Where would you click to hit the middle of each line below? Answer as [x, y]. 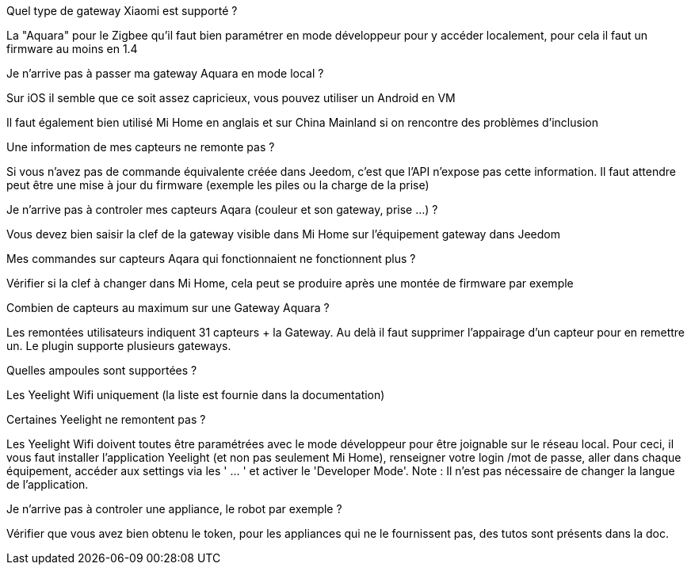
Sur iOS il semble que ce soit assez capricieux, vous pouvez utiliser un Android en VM [231, 98]
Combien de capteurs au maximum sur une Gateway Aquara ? [168, 308]
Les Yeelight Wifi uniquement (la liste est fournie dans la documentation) [196, 395]
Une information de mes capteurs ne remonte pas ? [141, 147]
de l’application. [48, 484]
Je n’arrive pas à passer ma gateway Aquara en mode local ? [165, 73]
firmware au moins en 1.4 [72, 49]
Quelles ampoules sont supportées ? [102, 370]
